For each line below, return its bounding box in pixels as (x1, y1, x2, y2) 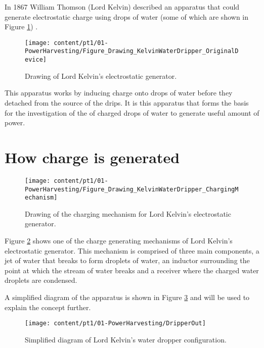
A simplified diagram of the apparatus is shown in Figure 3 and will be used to (5, 291, 250, 302)
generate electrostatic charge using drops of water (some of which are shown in (5, 11, 249, 22)
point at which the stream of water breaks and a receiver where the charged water (5, 265, 259, 275)
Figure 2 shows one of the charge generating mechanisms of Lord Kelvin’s (5, 235, 233, 245)
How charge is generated (5, 146, 180, 167)
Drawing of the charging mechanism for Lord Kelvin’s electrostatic (25, 208, 231, 219)
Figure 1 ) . (5, 21, 38, 32)
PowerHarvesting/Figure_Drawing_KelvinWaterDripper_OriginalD (25, 47, 239, 55)
